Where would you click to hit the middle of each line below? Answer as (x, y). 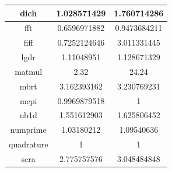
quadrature (29, 144)
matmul (29, 71)
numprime (28, 130)
